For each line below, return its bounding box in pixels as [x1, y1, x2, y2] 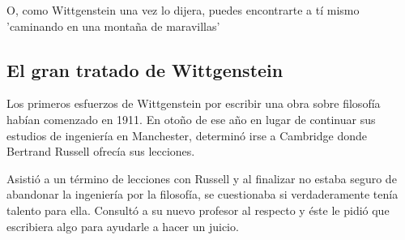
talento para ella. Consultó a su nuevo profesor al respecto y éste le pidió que [6, 201, 390, 218]
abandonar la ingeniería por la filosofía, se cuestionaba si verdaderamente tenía [6, 186, 399, 203]
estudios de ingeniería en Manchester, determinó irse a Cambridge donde [6, 126, 367, 144]
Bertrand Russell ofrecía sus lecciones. [6, 143, 195, 160]
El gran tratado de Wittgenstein [6, 57, 283, 82]
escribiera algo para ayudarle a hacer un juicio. [6, 217, 239, 234]
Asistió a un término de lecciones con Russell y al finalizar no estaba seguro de [6, 169, 397, 186]
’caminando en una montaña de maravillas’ [6, 17, 220, 34]
